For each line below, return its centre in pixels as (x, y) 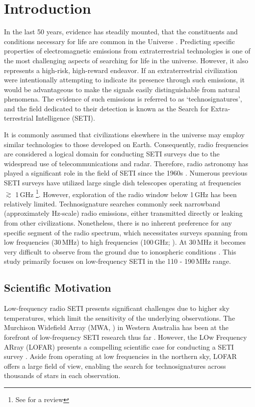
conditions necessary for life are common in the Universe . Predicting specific (119, 41)
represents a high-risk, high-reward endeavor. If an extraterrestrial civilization (121, 70)
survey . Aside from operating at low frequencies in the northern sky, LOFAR (120, 356)
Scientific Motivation (58, 288)
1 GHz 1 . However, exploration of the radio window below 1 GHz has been (126, 193)
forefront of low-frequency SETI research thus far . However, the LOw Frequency (126, 337)
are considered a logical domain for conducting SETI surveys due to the (112, 154)
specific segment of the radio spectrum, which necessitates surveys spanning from (126, 232)
